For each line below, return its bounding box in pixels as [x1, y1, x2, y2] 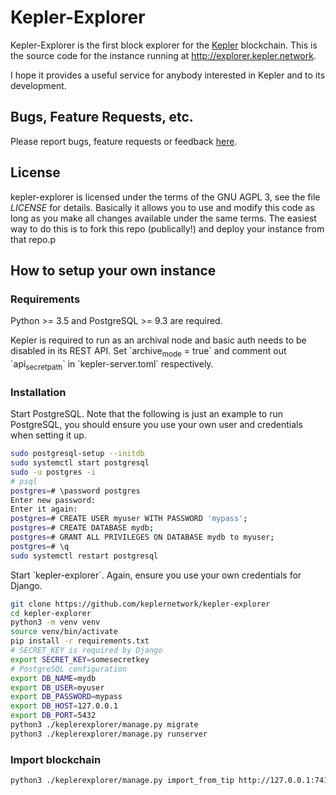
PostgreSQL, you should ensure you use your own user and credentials [10, 419, 303, 431]
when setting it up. [10, 429, 87, 441]
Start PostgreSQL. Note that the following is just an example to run [10, 408, 284, 420]
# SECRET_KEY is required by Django [10, 646, 163, 656]
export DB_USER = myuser [10, 682, 105, 693]
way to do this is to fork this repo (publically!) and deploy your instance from [10, 222, 325, 235]
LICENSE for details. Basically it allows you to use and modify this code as [10, 201, 315, 213]
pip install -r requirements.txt [10, 636, 150, 646]
